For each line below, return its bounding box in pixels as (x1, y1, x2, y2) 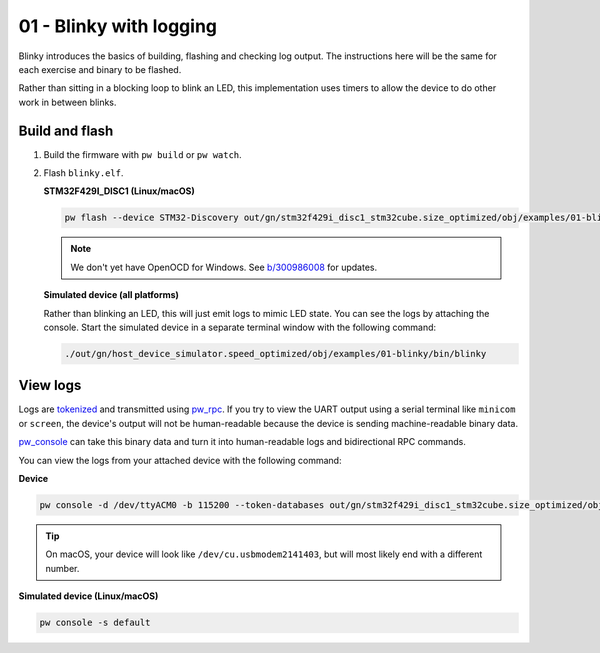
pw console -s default (39, 617, 151, 629)
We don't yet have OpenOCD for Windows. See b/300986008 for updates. (70, 261, 378, 273)
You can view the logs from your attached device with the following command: (18, 454, 342, 466)
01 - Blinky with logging (18, 15, 218, 37)
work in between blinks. (18, 96, 117, 108)
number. (45, 562, 80, 574)
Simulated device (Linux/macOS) (18, 590, 159, 602)
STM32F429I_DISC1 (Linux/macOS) (43, 185, 195, 197)
